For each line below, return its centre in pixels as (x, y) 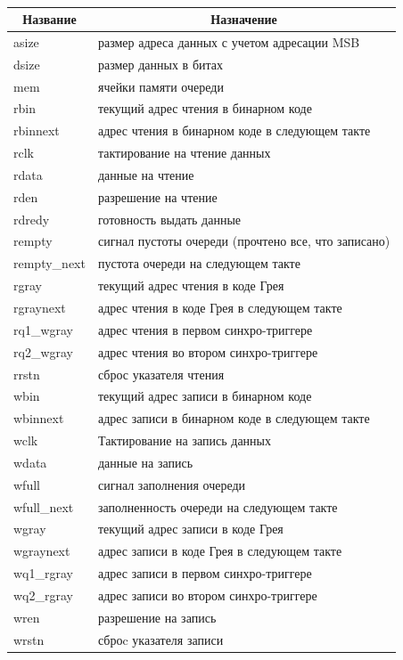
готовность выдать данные (169, 219)
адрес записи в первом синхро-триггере (205, 573)
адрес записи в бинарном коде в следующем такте (234, 418)
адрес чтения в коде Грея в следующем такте (220, 307)
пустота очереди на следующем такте (199, 263)
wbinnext (39, 418)
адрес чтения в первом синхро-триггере (205, 329)
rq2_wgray (43, 351)
